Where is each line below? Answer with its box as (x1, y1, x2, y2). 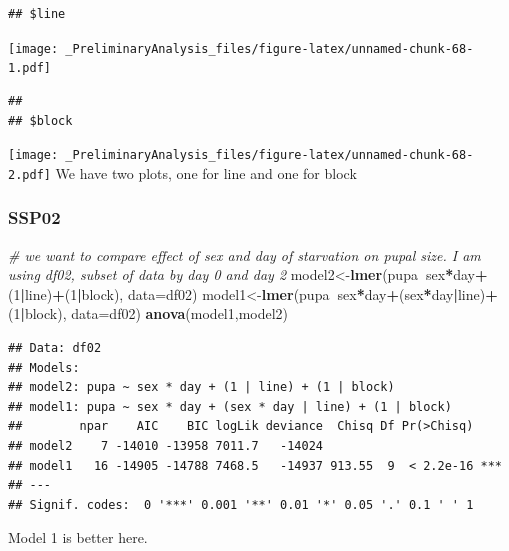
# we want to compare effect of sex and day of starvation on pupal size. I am (8, 244, 481, 265)
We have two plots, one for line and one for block (55, 162, 357, 183)
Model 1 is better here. (8, 527, 148, 548)
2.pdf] (8, 167, 51, 182)
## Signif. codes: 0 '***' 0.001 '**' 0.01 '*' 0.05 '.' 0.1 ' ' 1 (8, 497, 474, 512)
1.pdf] (8, 61, 51, 76)
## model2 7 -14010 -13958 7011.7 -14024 (8, 438, 323, 453)
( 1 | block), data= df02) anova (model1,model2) (8, 303, 289, 324)
